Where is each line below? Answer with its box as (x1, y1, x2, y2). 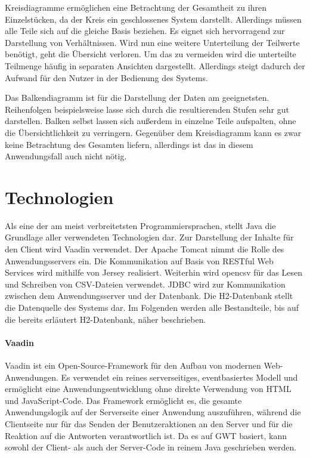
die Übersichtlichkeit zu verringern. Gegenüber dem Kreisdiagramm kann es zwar (5, 126, 302, 138)
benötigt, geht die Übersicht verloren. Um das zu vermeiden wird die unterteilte (5, 48, 296, 60)
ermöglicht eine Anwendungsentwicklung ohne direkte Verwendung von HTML (5, 382, 292, 395)
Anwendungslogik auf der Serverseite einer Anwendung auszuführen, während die (5, 406, 301, 418)
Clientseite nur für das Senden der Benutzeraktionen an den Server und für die (5, 417, 293, 430)
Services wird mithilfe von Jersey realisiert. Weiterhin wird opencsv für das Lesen (5, 266, 302, 279)
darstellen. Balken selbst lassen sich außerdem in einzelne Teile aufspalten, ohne (5, 115, 296, 127)
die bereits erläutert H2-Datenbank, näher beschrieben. (5, 313, 206, 325)
